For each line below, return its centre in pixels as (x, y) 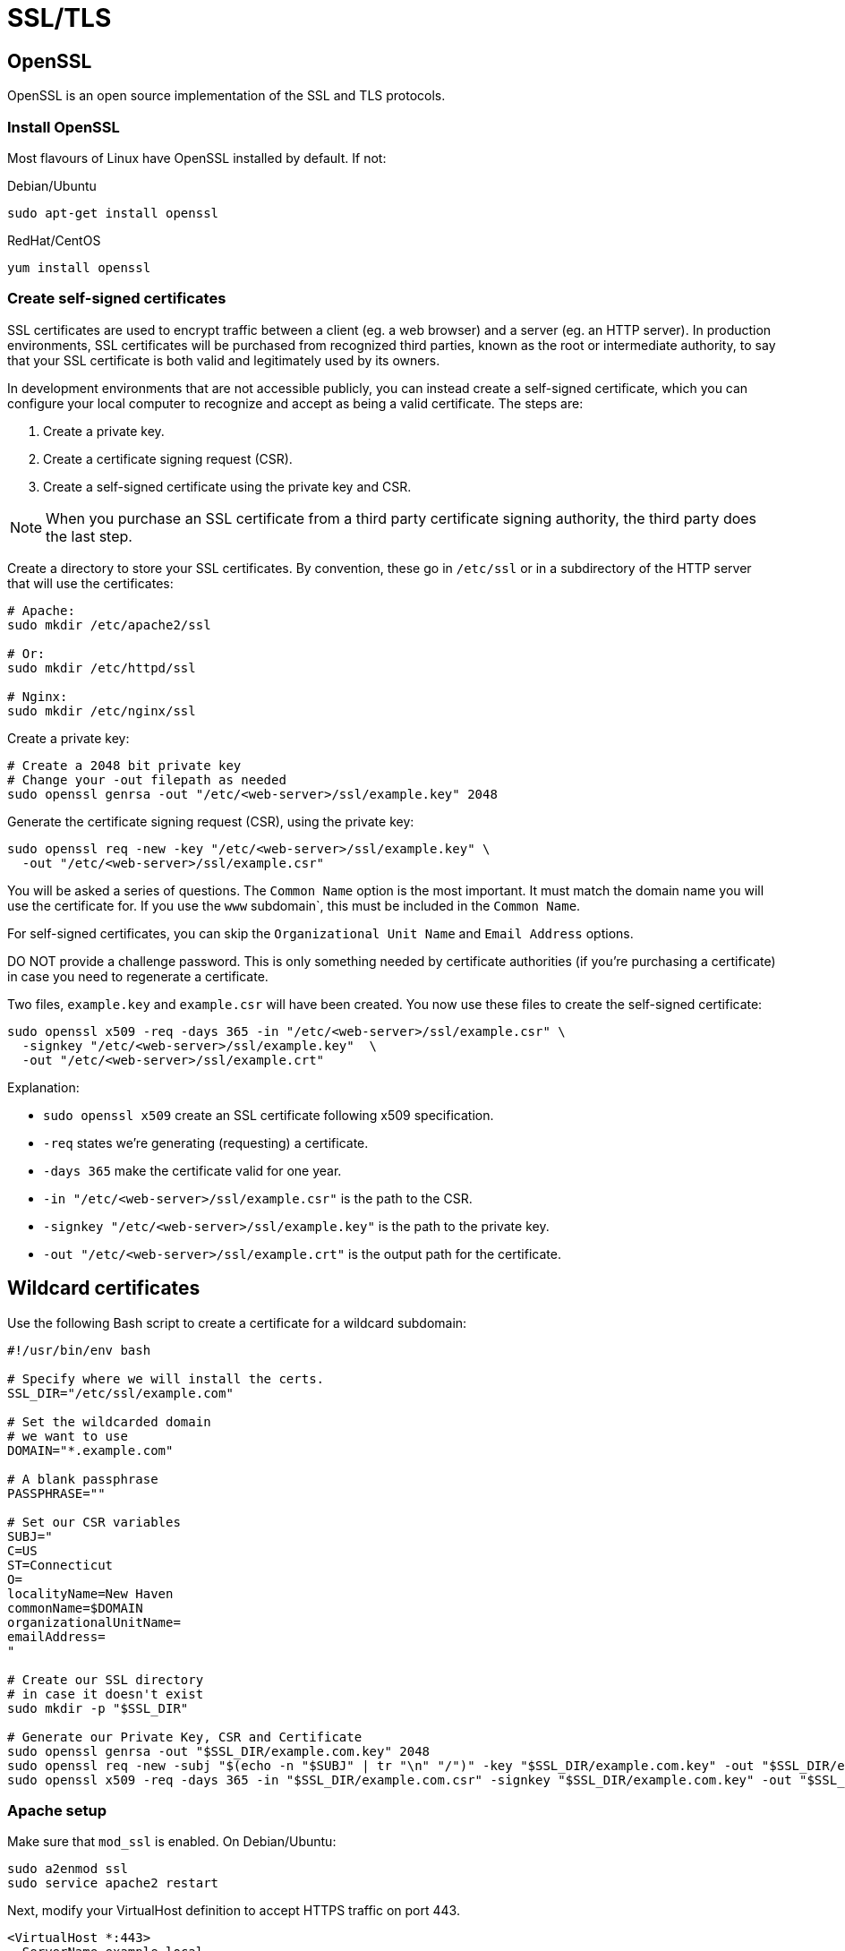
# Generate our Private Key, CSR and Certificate (185, 1737)
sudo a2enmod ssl (68, 1869)
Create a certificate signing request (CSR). (168, 458)
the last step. (89, 536)
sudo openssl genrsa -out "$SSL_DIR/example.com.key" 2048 (219, 1751)
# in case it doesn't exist (106, 1694)
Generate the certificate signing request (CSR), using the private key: (211, 821)
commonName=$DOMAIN (75, 1608)
